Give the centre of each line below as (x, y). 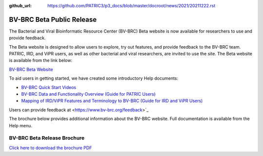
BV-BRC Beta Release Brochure (47, 138)
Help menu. (21, 125)
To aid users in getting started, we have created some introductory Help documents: (94, 78)
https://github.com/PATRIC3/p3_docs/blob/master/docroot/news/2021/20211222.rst (131, 6)
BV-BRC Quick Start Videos (49, 87)
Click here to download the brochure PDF (50, 148)
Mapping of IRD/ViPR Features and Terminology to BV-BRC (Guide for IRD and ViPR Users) (112, 101)
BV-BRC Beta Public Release (53, 19)
